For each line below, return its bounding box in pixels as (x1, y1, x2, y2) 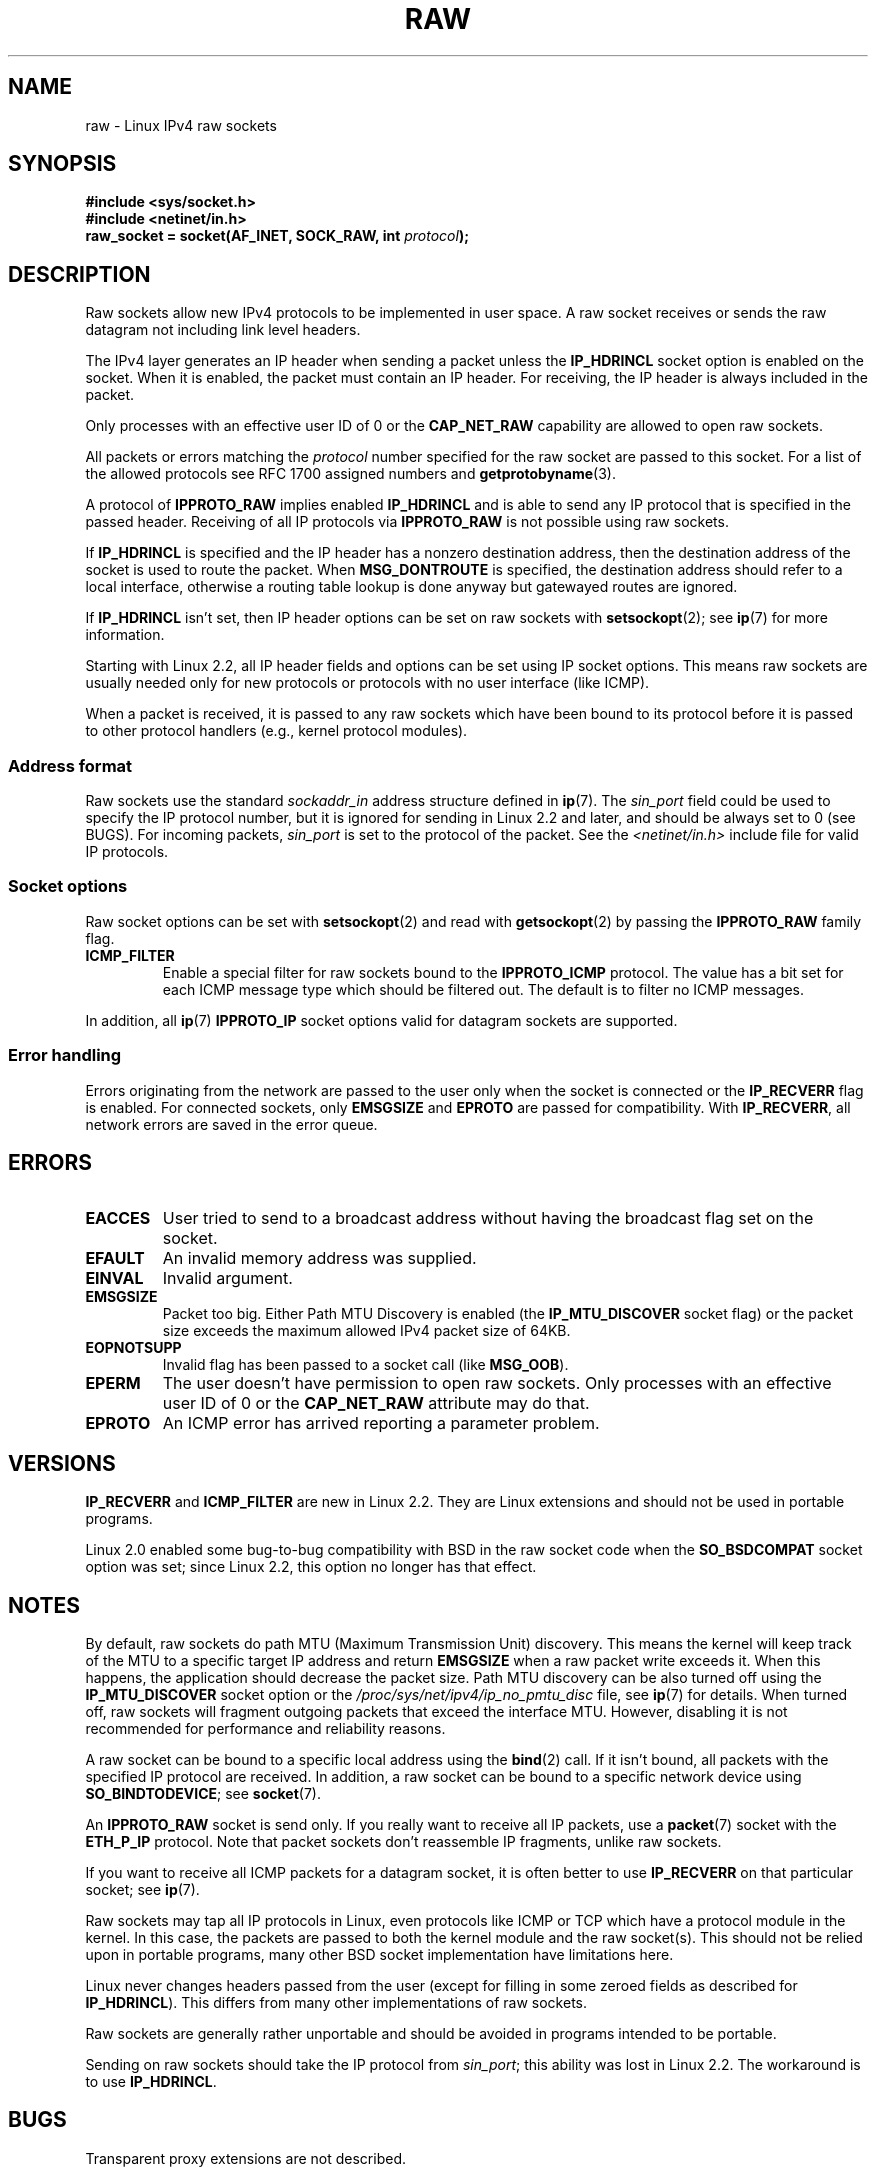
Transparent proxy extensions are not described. (85, 2149, 406, 2167)
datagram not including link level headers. (85, 321, 361, 339)
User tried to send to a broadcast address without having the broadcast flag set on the (162, 1208, 814, 1229)
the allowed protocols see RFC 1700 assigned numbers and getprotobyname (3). (85, 465, 616, 483)
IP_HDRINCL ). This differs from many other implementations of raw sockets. (85, 1994, 588, 2012)
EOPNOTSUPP (85, 1339, 182, 1357)
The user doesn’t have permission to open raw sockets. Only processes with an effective (162, 1373, 832, 1394)
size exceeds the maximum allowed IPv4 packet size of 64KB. (162, 1322, 571, 1340)
